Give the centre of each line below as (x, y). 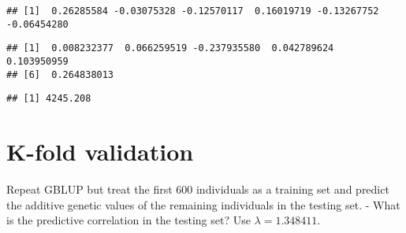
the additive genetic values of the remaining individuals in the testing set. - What (203, 204)
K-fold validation (100, 152)
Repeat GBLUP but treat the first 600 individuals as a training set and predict (198, 189)
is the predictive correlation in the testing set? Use (129, 220)
